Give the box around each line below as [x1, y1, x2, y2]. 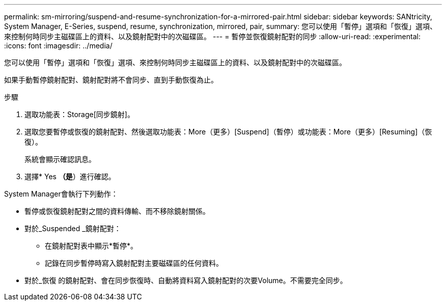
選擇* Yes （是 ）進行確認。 [24, 172, 116, 181]
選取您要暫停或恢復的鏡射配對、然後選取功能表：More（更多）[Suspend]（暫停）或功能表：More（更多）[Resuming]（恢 [24, 127, 432, 136]
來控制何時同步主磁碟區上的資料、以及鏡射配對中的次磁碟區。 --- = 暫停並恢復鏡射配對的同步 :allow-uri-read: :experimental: [4, 32, 421, 41]
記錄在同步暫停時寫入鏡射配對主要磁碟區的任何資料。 [45, 259, 223, 267]
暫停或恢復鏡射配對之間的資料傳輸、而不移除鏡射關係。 [24, 207, 210, 215]
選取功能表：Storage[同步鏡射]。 [24, 110, 134, 119]
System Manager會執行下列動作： [4, 189, 118, 198]
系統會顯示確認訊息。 [24, 155, 96, 163]
